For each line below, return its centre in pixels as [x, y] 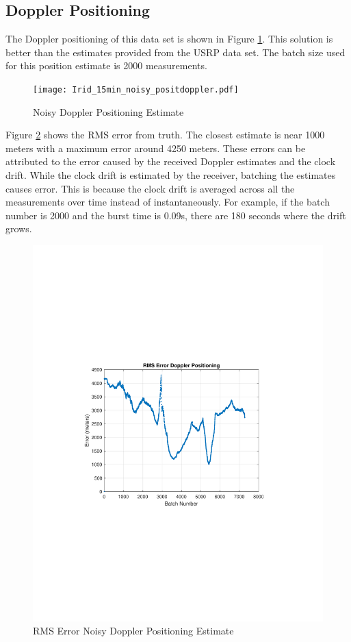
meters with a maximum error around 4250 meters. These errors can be [156, 148]
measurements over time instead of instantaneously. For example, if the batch [168, 202]
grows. [19, 229]
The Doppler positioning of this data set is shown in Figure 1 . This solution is [169, 39]
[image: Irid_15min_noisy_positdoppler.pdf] [136, 89]
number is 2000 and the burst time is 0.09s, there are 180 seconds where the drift [176, 215]
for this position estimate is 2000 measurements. [106, 65]
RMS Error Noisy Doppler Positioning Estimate [133, 631]
